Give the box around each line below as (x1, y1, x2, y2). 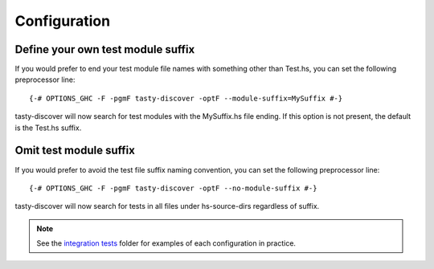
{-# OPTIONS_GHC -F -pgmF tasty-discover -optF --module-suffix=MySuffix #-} (29, 93, 343, 103)
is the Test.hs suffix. (14, 123, 82, 132)
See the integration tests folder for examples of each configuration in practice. (36, 238, 297, 248)
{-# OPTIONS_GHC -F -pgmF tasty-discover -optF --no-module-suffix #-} (29, 183, 317, 193)
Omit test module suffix (14, 144, 136, 157)
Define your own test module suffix (14, 43, 195, 56)
